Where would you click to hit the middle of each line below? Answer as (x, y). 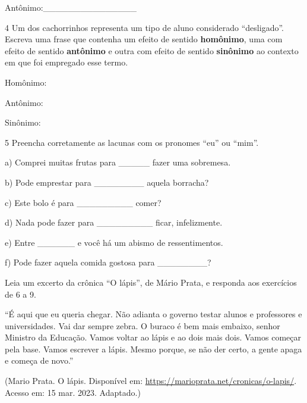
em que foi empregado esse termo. (67, 62)
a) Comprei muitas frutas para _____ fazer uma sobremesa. (118, 162)
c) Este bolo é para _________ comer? (83, 202)
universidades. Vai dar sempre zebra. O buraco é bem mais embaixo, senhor (143, 325)
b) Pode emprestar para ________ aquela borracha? (107, 182)
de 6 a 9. (20, 294)
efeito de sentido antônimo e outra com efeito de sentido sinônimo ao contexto (152, 50)
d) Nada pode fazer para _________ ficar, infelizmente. (114, 222)
